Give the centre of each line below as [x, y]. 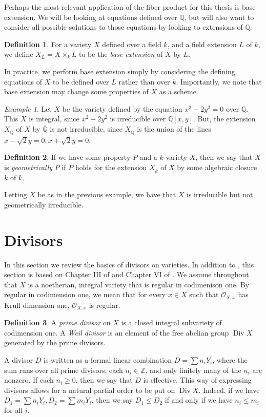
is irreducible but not [220, 194]
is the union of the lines [174, 128]
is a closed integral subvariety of [171, 322]
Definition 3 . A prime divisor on [57, 322]
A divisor [19, 360]
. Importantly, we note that [219, 81]
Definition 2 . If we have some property [67, 157]
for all [14, 410]
